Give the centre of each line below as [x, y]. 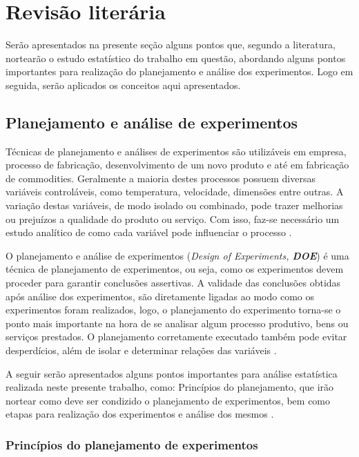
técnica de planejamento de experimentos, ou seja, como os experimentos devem [175, 269]
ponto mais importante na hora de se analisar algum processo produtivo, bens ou [177, 323]
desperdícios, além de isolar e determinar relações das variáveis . [141, 350]
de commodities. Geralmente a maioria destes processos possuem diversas [161, 178]
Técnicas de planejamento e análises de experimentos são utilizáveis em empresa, [176, 151]
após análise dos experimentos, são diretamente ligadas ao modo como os [160, 296]
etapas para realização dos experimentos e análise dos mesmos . [140, 414]
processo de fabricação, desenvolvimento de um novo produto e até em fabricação [177, 165]
